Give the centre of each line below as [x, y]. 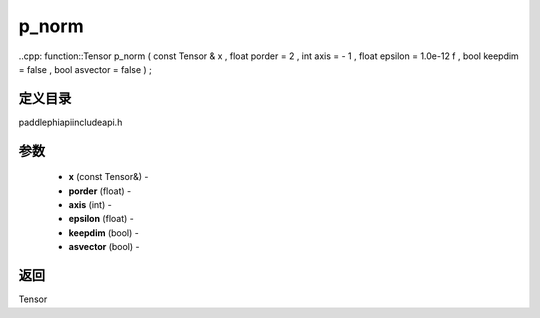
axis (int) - [90, 205]
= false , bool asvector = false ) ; [85, 69]
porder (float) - [100, 191]
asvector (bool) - [104, 247]
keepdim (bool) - [103, 232]
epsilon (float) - [101, 219]
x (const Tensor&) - [108, 177]
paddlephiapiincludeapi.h [70, 122]
